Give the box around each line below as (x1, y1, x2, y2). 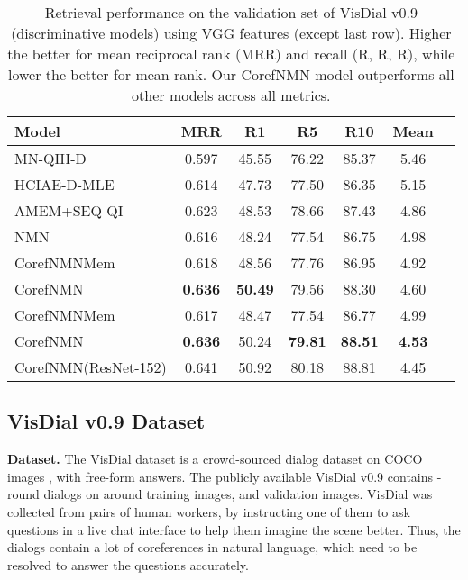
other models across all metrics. (132, 85, 331, 105)
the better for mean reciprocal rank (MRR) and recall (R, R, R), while (7, 43, 455, 64)
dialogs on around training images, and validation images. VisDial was (43, 485, 433, 503)
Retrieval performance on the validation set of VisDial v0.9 (44, 2, 418, 23)
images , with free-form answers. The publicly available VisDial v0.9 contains (7, 467, 434, 485)
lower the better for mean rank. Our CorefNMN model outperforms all (7, 64, 454, 85)
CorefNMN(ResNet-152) (14, 357, 167, 377)
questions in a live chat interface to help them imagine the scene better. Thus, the (7, 520, 461, 539)
